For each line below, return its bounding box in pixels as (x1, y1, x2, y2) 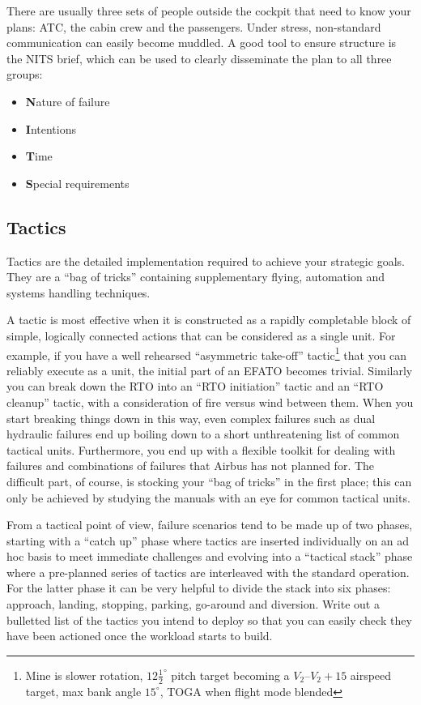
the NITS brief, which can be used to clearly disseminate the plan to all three (6, 49, 392, 66)
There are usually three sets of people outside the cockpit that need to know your (6, 2, 411, 19)
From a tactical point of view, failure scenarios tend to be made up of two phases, (6, 516, 413, 533)
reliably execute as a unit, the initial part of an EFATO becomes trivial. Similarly (6, 361, 413, 378)
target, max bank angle (25, 682, 142, 699)
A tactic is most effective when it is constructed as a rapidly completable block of (6, 311, 411, 328)
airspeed (350, 666, 392, 683)
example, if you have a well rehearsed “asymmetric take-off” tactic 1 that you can (6, 344, 407, 363)
